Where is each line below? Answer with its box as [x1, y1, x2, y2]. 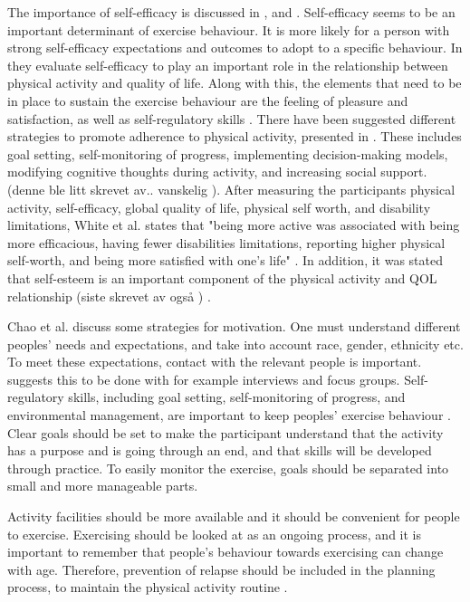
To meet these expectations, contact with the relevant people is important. [7, 352, 422, 371]
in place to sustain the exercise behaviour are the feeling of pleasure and [7, 91, 408, 110]
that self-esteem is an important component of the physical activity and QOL [7, 268, 437, 287]
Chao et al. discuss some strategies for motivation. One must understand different [7, 317, 461, 336]
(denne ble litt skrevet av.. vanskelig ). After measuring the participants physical [7, 179, 456, 198]
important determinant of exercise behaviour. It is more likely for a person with [7, 20, 450, 39]
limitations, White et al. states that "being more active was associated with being [7, 215, 460, 234]
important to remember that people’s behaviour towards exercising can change [7, 542, 444, 561]
